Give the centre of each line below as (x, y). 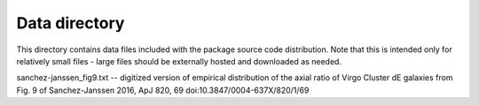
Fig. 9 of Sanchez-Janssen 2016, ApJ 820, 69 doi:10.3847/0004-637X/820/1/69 (163, 90)
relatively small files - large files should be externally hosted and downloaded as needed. (179, 61)
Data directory (71, 23)
